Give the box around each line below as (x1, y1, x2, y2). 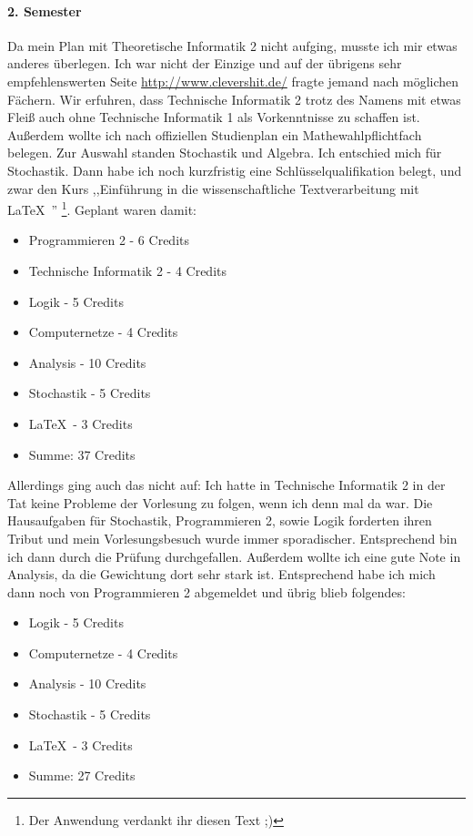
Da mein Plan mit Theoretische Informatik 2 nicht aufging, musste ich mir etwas (7, 36, 458, 55)
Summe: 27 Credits (28, 766, 136, 785)
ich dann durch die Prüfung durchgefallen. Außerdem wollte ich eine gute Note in (7, 546, 461, 566)
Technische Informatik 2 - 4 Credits (28, 260, 227, 280)
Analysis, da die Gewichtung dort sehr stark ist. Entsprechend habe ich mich (7, 565, 436, 584)
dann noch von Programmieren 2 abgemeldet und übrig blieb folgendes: (7, 582, 406, 601)
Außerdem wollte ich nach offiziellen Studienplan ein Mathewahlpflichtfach (7, 125, 422, 144)
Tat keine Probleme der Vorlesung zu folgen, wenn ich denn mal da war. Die (7, 493, 433, 512)
